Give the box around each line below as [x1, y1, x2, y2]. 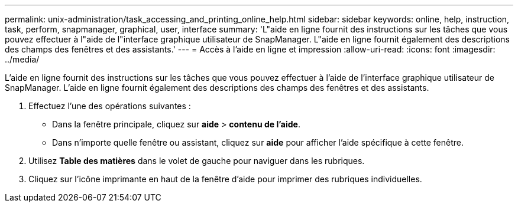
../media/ [5, 54, 40, 64]
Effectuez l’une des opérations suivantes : [28, 101, 191, 111]
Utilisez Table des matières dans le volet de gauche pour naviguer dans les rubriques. [28, 156, 365, 166]
